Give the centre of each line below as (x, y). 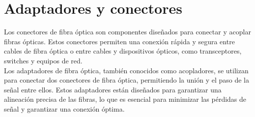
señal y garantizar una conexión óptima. (64, 108)
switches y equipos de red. (43, 60)
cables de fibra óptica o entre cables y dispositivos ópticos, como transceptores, (123, 51)
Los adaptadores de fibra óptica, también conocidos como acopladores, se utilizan (126, 70)
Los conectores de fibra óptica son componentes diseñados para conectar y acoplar (127, 32)
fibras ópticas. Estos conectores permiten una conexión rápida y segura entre (119, 41)
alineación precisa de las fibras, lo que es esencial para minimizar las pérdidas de (125, 99)
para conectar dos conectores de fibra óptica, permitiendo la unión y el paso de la (127, 80)
